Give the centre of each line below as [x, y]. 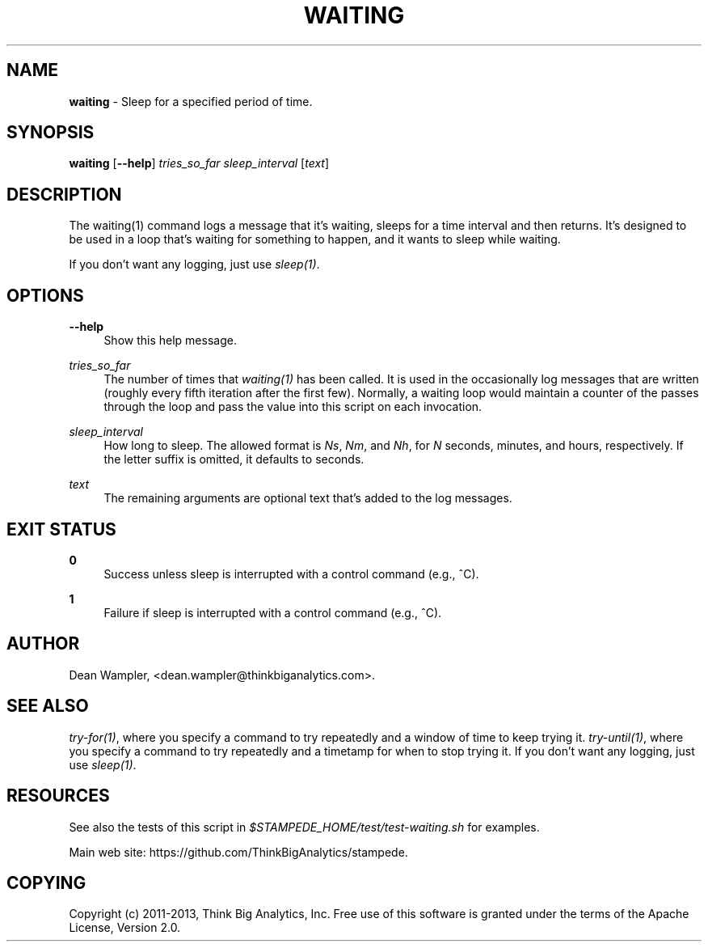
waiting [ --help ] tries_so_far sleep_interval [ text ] [199, 163]
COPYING [46, 882]
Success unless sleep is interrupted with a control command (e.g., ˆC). [291, 573]
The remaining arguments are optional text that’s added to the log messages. [308, 498]
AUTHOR [43, 644]
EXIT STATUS [61, 529]
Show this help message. [170, 341]
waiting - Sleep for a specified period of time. [191, 101]
